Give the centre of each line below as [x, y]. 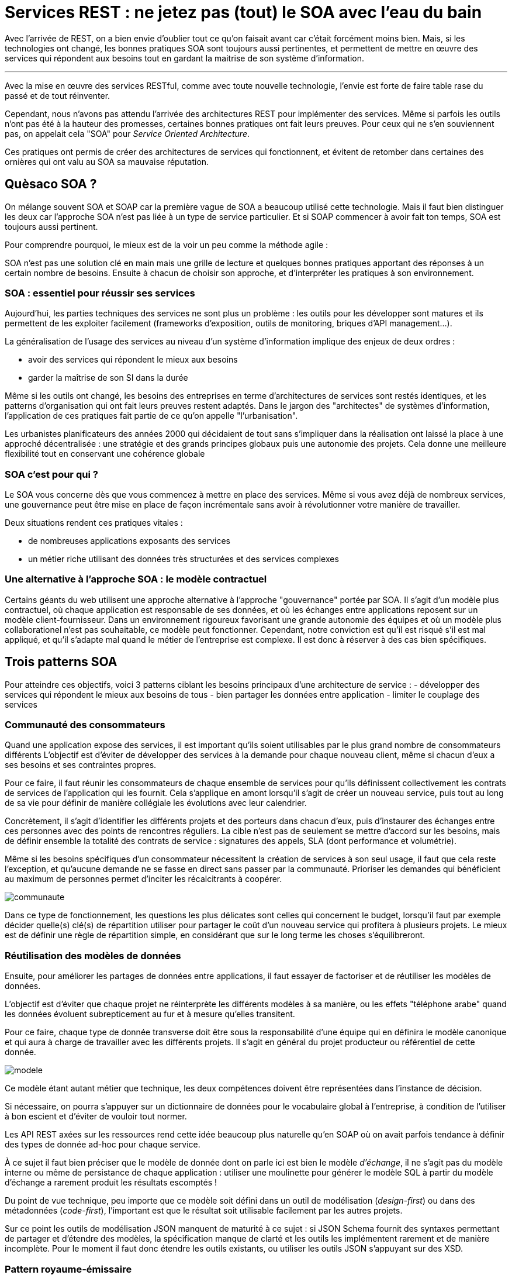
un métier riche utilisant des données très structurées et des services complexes [184, 559]
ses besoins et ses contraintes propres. [81, 765]
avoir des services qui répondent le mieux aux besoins [133, 360]
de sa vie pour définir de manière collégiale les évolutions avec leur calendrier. [156, 803]
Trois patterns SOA [61, 662]
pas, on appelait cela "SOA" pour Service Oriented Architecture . [127, 133]
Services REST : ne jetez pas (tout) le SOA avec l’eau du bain [243, 12]
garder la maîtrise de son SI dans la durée [108, 378]
